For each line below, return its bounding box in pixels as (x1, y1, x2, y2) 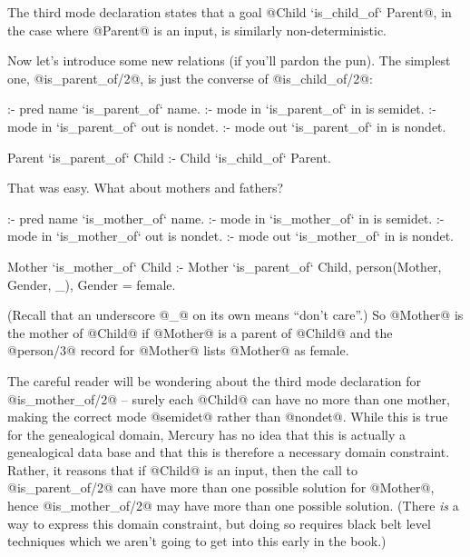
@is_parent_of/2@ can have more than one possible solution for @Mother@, (7, 478, 435, 497)
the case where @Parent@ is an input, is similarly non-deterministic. (7, 20, 387, 39)
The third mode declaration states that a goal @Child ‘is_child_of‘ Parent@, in (7, 3, 452, 21)
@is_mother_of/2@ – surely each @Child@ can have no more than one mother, (7, 389, 450, 408)
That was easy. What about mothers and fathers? (7, 178, 284, 197)
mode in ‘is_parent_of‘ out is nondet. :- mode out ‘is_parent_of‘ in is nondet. (7, 116, 446, 135)
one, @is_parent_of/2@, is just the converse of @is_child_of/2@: (7, 68, 373, 87)
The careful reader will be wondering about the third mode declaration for (7, 371, 422, 390)
